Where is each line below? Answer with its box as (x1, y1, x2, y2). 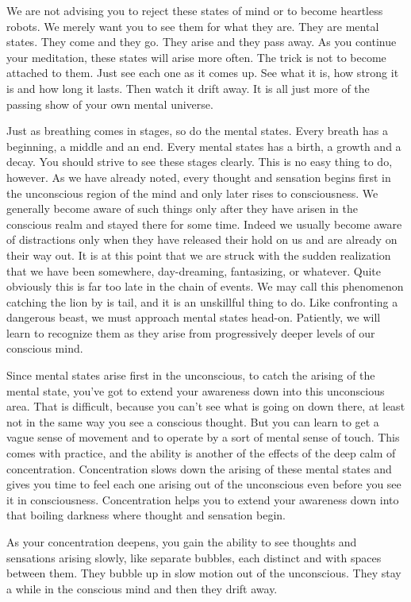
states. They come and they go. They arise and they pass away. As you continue (6, 33, 397, 50)
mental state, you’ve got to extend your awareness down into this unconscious (6, 382, 385, 399)
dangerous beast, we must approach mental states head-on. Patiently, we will (6, 309, 381, 326)
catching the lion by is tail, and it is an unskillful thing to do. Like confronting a (6, 293, 398, 310)
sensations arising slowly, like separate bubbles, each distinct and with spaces (6, 549, 382, 565)
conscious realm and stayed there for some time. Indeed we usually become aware (6, 215, 402, 232)
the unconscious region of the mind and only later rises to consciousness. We (6, 184, 378, 201)
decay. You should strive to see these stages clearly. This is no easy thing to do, (6, 153, 393, 170)
